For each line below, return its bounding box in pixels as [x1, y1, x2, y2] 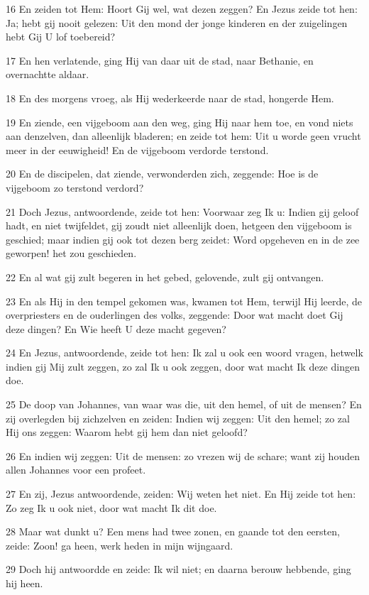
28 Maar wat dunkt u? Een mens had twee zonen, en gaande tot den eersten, [6, 524, 340, 539]
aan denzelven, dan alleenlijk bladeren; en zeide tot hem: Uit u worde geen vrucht [6, 129, 361, 143]
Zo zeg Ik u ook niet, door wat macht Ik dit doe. [6, 500, 217, 515]
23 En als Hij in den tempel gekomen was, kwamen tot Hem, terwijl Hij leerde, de [6, 293, 363, 308]
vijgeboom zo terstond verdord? [6, 180, 144, 195]
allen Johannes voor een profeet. [6, 462, 146, 477]
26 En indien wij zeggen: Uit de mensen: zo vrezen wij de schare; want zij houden [6, 448, 360, 463]
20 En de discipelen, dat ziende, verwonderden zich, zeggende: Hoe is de [6, 166, 319, 181]
